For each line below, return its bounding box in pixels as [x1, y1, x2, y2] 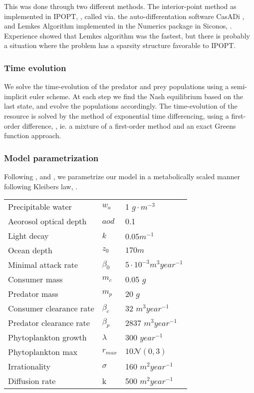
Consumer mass [8, 273, 63, 285]
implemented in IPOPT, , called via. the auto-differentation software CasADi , [4, 11, 245, 21]
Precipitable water [8, 201, 72, 213]
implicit [4, 91, 27, 101]
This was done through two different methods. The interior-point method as [4, 1, 237, 11]
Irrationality [8, 360, 51, 372]
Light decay [8, 230, 49, 242]
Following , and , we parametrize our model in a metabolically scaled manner [4, 171, 240, 181]
